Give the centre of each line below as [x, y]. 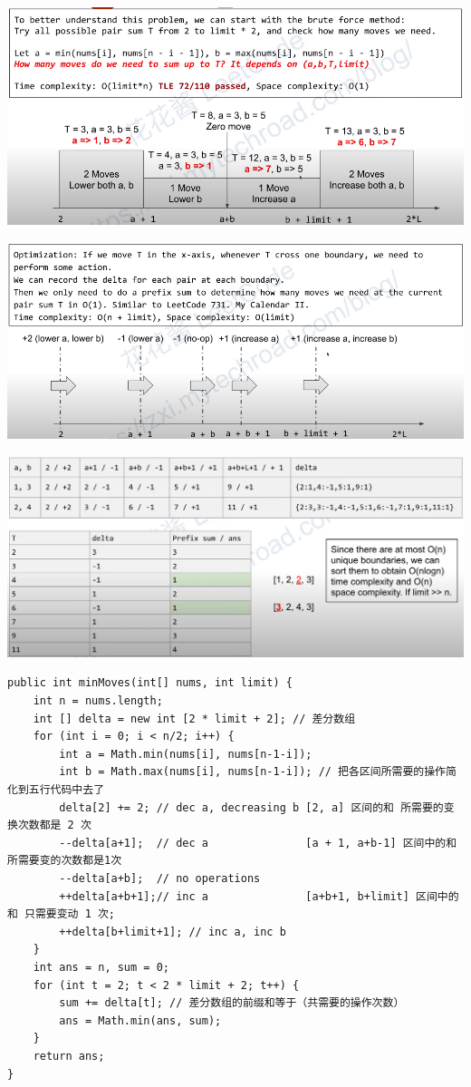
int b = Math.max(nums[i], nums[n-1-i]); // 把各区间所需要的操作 [253, 772]
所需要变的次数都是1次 [65, 861]
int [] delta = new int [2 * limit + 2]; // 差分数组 [194, 718]
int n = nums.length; [98, 701]
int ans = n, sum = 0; [101, 967]
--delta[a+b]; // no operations [160, 878]
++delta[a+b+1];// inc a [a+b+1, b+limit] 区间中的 [259, 896]
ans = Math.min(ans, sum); [140, 1020]
